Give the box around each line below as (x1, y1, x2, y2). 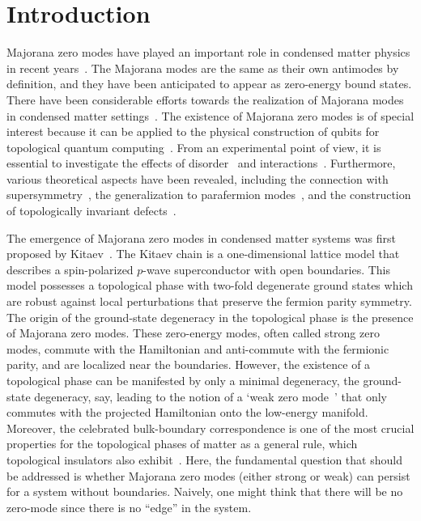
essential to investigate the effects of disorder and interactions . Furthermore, (6, 155, 396, 172)
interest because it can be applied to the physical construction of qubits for (6, 123, 380, 140)
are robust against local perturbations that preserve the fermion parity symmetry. (6, 293, 412, 310)
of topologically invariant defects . (6, 202, 176, 219)
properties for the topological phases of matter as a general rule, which (6, 435, 358, 452)
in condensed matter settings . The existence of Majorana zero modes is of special (6, 107, 415, 124)
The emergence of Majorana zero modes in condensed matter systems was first (6, 229, 396, 246)
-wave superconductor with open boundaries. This (142, 260, 391, 277)
